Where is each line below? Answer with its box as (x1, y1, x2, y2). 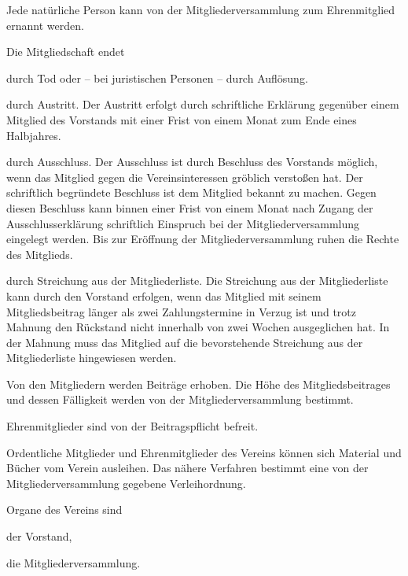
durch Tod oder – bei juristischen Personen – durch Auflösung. (6, 69, 308, 86)
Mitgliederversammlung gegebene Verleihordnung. (6, 474, 246, 491)
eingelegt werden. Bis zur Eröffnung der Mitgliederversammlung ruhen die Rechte (6, 231, 399, 247)
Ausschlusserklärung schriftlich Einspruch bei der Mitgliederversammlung (6, 215, 360, 231)
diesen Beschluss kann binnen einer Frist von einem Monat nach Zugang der (6, 199, 373, 216)
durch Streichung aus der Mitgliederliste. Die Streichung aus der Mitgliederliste (6, 272, 388, 289)
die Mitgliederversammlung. (6, 554, 141, 570)
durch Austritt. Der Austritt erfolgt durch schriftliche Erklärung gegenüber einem (6, 96, 399, 113)
